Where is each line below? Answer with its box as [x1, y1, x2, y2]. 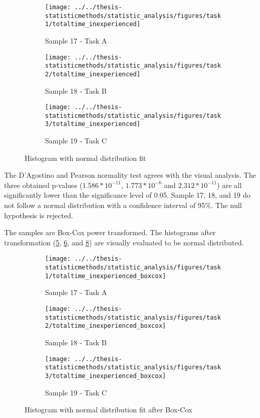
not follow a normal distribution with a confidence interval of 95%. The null [4, 200, 242, 211]
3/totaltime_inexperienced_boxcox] [45, 372, 166, 380]
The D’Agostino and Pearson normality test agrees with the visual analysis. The [4, 170, 256, 180]
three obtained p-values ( [4, 179, 82, 190]
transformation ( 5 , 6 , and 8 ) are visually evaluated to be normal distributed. [4, 237, 244, 247]
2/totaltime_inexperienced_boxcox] [45, 322, 166, 330]
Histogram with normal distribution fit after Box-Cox [25, 404, 192, 415]
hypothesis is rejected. [4, 210, 73, 220]
